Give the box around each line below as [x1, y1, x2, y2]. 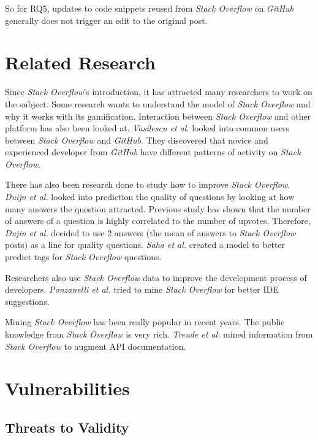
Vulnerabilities [5, 376, 130, 401]
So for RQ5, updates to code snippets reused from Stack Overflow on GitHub [5, 2, 293, 14]
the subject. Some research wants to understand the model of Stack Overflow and [5, 97, 311, 110]
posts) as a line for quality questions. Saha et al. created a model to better [5, 238, 286, 251]
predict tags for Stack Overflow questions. [5, 250, 162, 263]
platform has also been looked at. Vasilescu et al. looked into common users [5, 122, 290, 134]
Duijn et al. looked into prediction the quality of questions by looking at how [5, 190, 295, 203]
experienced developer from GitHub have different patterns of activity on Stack [5, 145, 301, 158]
